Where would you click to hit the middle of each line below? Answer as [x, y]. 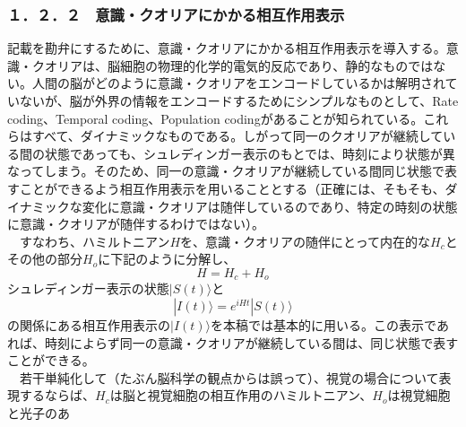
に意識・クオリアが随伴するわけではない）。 [136, 224]
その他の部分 [45, 259]
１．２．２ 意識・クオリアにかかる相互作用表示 [176, 14]
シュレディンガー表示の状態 [88, 288]
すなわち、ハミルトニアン [95, 241]
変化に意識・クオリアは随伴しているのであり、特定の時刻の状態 [270, 206]
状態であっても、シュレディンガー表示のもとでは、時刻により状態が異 [250, 153]
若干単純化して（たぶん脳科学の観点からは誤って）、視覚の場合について [229, 377]
